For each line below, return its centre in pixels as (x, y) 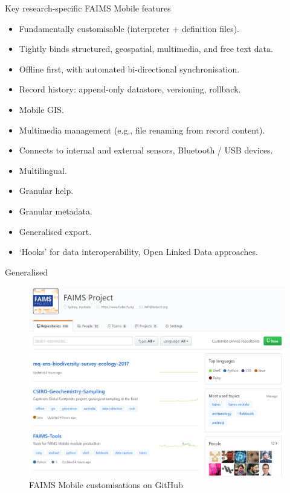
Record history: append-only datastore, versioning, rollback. (130, 89)
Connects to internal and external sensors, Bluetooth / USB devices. (146, 150)
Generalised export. (55, 231)
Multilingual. (43, 170)
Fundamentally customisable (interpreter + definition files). (129, 28)
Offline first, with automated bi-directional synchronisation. (129, 69)
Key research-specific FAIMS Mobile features (88, 8)
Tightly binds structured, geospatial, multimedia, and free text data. (146, 49)
